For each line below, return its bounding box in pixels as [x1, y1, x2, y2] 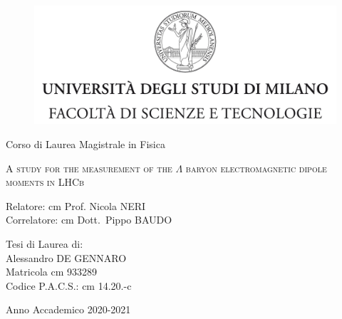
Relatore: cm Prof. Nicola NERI [6, 198, 146, 213]
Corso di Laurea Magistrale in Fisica [6, 137, 165, 152]
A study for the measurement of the [6, 160, 172, 175]
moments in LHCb [6, 174, 85, 189]
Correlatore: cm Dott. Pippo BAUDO [6, 212, 172, 227]
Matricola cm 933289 [6, 264, 97, 279]
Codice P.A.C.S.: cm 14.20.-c [6, 278, 132, 293]
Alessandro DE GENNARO [6, 250, 127, 265]
